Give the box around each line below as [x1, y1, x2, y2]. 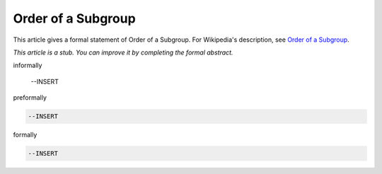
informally [13, 61, 42, 70]
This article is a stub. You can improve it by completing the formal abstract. [13, 48, 233, 57]
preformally [13, 93, 47, 102]
